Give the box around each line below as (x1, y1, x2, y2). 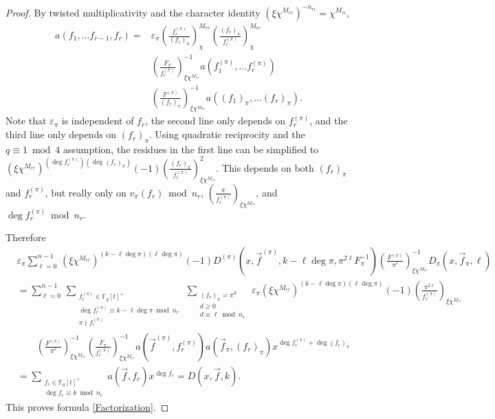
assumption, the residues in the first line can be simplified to (63, 141, 319, 156)
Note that (5, 113, 47, 128)
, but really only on (45, 185, 126, 199)
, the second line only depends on (145, 113, 286, 128)
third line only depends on (5, 127, 117, 141)
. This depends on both (216, 160, 314, 174)
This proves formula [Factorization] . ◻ (5, 399, 169, 414)
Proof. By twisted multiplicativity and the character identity (5, 5, 261, 19)
